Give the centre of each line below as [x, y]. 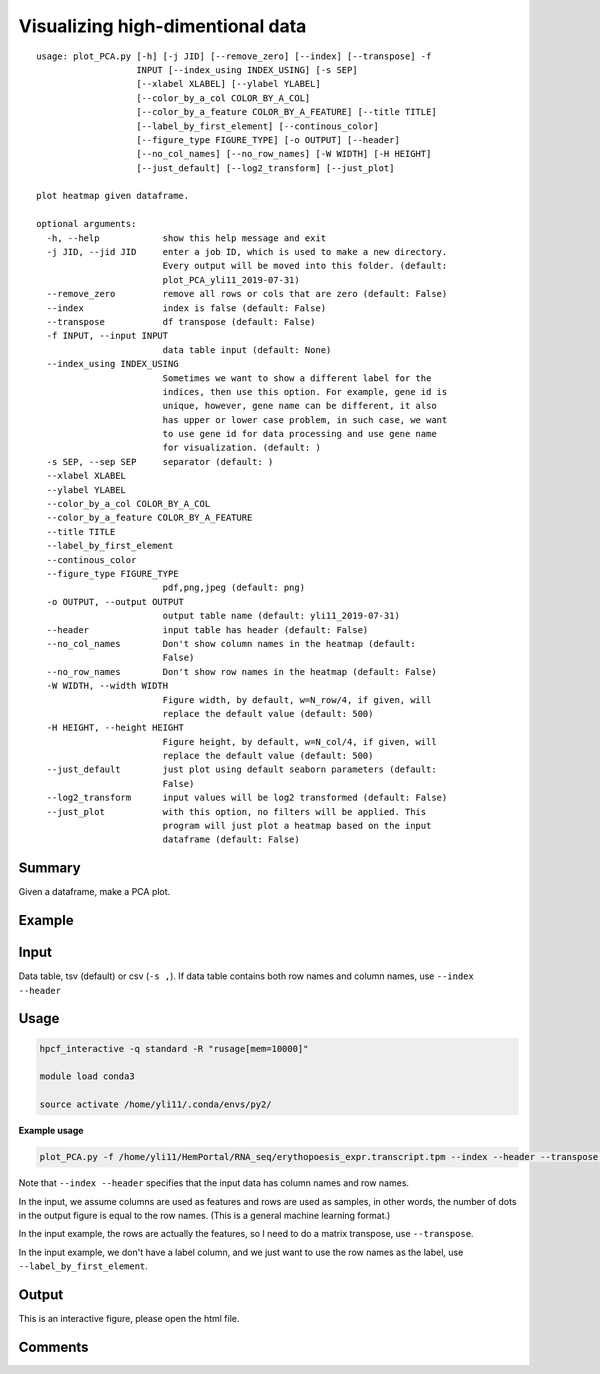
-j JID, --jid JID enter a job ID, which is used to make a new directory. [247, 252]
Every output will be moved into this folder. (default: [305, 266]
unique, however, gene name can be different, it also [299, 406]
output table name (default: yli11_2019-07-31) [281, 616]
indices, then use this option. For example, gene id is [305, 391]
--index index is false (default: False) [186, 308]
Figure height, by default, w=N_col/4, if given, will [299, 741]
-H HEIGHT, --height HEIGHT [115, 728]
